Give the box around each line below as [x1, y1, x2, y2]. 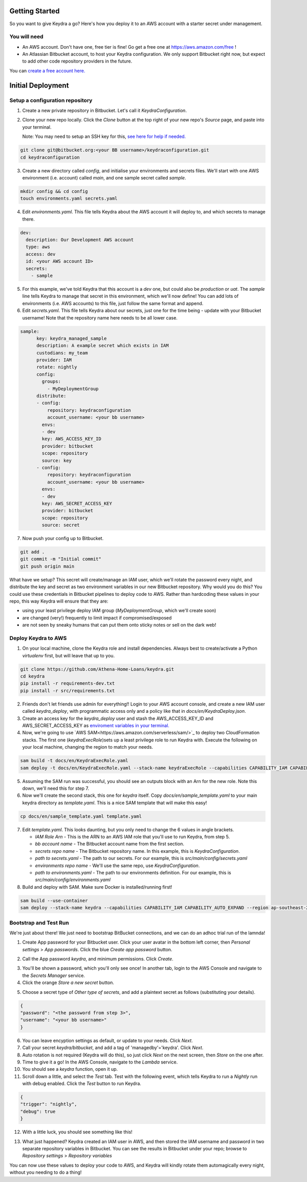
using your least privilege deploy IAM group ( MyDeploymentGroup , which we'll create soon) [22, 608, 216, 614]
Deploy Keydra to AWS [9, 634, 67, 642]
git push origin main [20, 563, 75, 569]
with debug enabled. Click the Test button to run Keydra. [22, 1080, 142, 1087]
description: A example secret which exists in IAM [36, 343, 169, 349]
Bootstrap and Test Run [9, 919, 69, 926]
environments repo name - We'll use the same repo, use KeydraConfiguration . [35, 862, 200, 869]
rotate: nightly [36, 364, 77, 370]
